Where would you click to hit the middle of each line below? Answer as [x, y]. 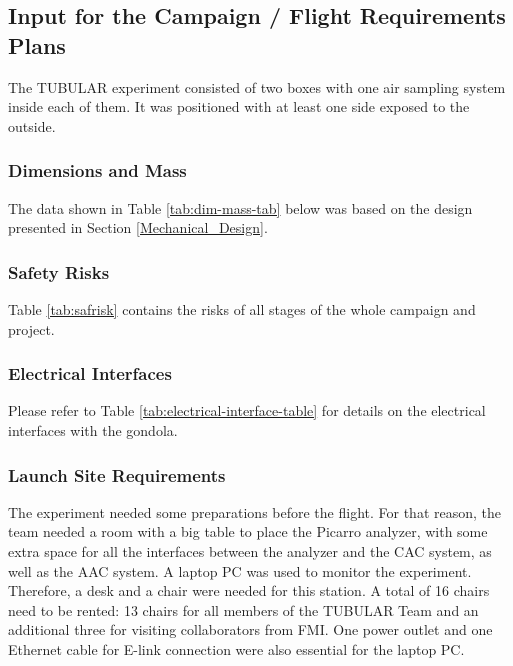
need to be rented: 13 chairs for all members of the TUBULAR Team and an [243, 609]
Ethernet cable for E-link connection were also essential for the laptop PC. [236, 648]
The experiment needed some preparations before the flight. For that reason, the [254, 511]
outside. [32, 125]
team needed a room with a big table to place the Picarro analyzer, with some [248, 531]
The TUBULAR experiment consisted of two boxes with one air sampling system [257, 86]
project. [31, 328]
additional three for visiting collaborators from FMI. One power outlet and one [250, 629]
